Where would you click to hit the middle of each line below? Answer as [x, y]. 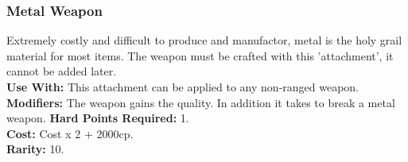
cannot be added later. [62, 71]
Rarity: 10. [35, 149]
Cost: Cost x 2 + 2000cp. [70, 133]
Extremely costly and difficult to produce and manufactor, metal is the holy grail [204, 40]
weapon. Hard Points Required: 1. [98, 118]
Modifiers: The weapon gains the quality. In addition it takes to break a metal [201, 102]
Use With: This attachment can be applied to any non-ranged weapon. [183, 87]
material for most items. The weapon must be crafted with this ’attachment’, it [200, 55]
